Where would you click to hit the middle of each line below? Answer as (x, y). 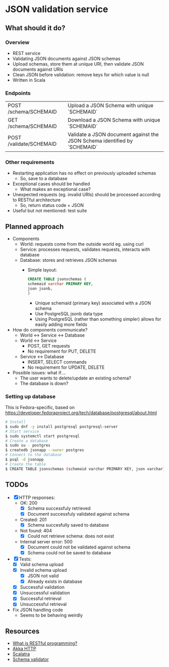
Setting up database (30, 396)
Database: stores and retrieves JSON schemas (68, 260)
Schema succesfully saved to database (68, 525)
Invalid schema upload (43, 570)
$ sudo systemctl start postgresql (43, 436)
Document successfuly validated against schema (78, 514)
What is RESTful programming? (45, 643)
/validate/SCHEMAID (32, 144)
